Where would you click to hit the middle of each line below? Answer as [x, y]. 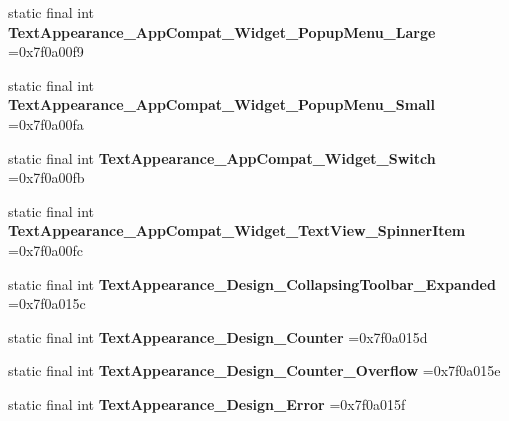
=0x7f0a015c [47, 303]
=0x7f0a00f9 [46, 51]
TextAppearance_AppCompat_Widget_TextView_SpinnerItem [237, 230]
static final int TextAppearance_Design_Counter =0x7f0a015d [218, 336]
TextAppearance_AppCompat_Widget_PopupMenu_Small [221, 104]
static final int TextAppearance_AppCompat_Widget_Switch [222, 157]
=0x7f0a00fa [46, 123]
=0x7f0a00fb [46, 177]
